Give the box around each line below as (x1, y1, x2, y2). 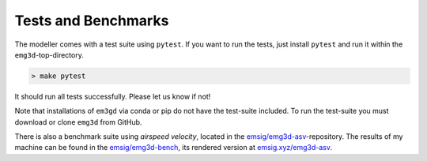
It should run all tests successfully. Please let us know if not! (14, 92, 211, 101)
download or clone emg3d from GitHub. (14, 117, 142, 126)
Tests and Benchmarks (14, 12, 169, 29)
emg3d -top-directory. (14, 50, 85, 59)
